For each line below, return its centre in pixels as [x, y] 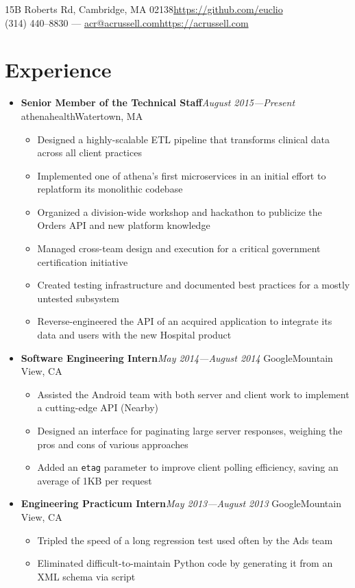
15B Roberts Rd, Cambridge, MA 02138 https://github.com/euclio [144, 9]
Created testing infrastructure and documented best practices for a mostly [194, 285]
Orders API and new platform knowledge [124, 225]
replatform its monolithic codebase [110, 189]
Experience [58, 70]
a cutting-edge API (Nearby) [98, 407]
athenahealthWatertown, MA [82, 115]
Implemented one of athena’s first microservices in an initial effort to [182, 175]
